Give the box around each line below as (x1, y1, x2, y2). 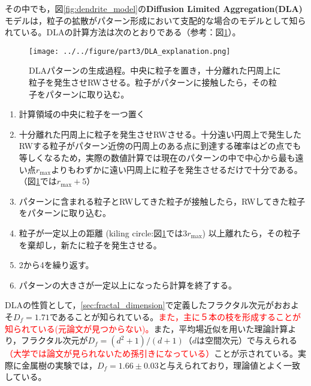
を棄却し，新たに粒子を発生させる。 (19, 238, 162, 251)
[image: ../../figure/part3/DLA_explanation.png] (29, 47, 231, 56)
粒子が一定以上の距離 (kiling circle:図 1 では (19, 226, 183, 239)
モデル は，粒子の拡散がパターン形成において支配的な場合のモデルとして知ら (5, 14, 306, 26)
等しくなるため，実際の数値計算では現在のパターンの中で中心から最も (19, 151, 295, 163)
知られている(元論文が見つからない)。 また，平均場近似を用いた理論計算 (5, 322, 288, 335)
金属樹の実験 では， (21, 358, 97, 371)
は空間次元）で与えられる (197, 334, 298, 347)
